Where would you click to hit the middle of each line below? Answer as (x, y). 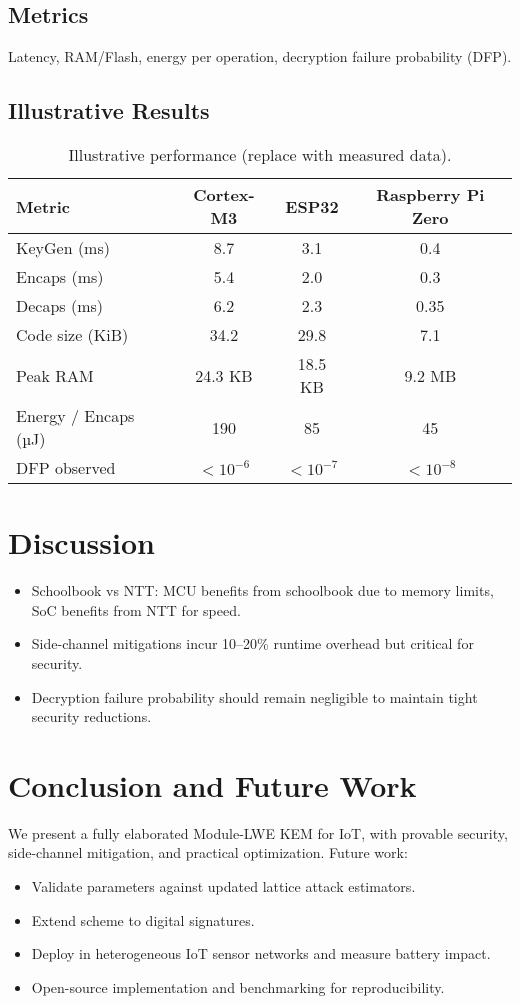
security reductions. (91, 716)
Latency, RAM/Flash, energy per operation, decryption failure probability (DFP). (260, 56)
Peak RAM (55, 375)
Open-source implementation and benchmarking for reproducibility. (238, 986)
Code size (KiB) (72, 334)
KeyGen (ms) (63, 247)
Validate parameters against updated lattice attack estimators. (223, 886)
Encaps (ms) (60, 276)
